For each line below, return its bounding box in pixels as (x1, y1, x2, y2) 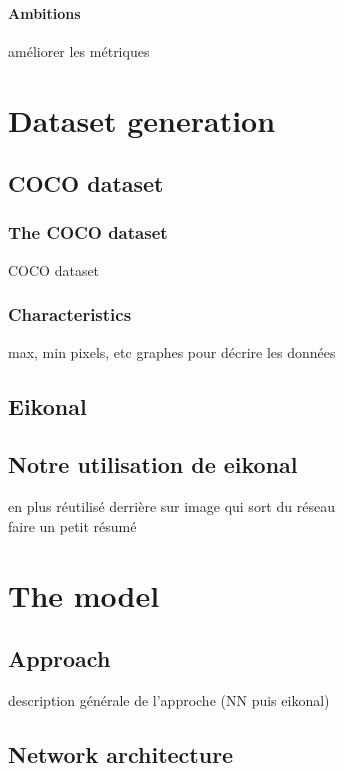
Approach (8, 643, 111, 674)
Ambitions (8, 2, 81, 23)
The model (8, 574, 160, 615)
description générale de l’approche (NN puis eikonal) (8, 689, 330, 710)
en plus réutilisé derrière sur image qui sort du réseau (8, 496, 335, 517)
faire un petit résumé (8, 515, 137, 536)
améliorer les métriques (8, 40, 150, 61)
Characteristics (8, 302, 132, 327)
